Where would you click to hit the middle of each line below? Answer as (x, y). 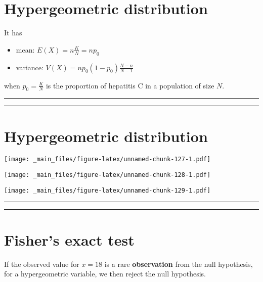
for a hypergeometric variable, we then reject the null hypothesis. (105, 274)
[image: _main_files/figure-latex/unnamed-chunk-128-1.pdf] (107, 175)
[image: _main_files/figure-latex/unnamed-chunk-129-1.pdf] (107, 190)
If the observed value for (42, 264)
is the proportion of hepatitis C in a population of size (130, 85)
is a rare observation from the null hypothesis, (179, 264)
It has (13, 33)
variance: (30, 67)
